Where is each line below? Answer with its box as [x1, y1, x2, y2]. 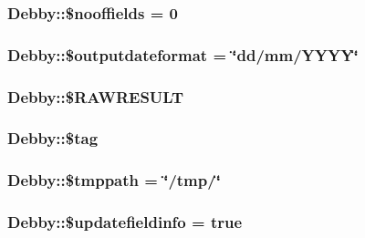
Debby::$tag [7, 127, 99, 150]
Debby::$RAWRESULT [7, 85, 184, 108]
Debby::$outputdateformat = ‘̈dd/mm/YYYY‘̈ [7, 43, 359, 66]
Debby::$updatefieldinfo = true [7, 211, 243, 233]
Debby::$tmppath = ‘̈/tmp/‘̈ [7, 169, 221, 191]
